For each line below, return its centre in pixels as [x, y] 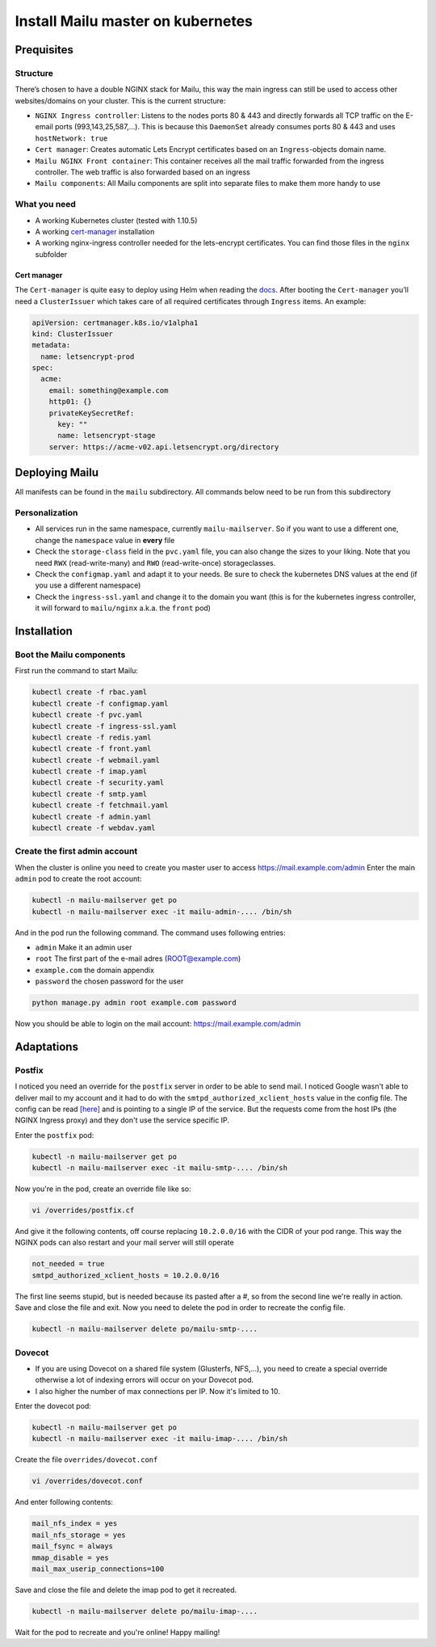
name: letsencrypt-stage [107, 436]
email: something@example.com [109, 390]
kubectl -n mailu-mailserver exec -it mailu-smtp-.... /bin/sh [160, 1168]
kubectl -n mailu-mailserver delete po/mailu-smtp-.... [145, 1329]
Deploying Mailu [57, 473]
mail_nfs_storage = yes [79, 1535]
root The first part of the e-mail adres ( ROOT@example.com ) [138, 958]
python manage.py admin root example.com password [134, 1003]
